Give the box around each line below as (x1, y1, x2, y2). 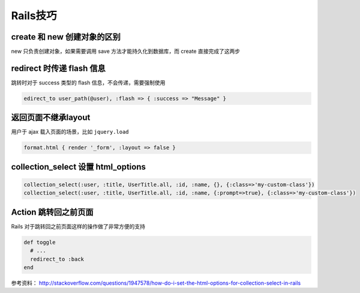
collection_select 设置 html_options (11, 162, 146, 172)
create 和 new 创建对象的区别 (11, 32, 121, 42)
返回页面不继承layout (11, 113, 91, 123)
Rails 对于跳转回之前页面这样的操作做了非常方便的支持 (11, 222, 145, 230)
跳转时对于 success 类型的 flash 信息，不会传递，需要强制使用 (11, 78, 166, 86)
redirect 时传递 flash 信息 (11, 63, 106, 73)
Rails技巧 (11, 9, 57, 22)
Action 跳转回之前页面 (11, 207, 94, 217)
